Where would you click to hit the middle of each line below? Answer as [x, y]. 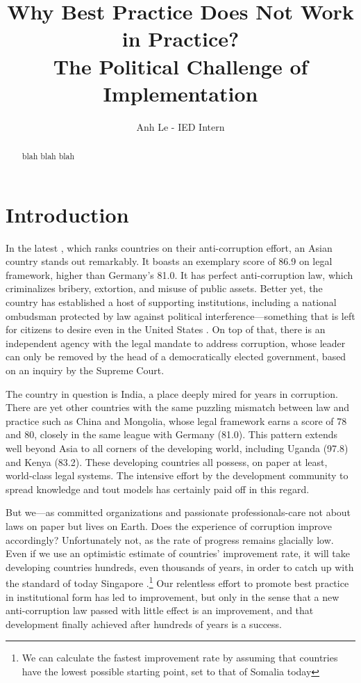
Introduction [67, 214]
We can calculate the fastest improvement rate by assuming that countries [180, 658]
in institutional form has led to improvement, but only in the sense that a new [173, 596]
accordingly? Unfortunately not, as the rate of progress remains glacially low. [170, 539]
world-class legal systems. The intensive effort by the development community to [177, 475]
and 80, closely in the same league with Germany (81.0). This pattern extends [172, 434]
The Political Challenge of [180, 66]
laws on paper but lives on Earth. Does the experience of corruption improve [169, 525]
